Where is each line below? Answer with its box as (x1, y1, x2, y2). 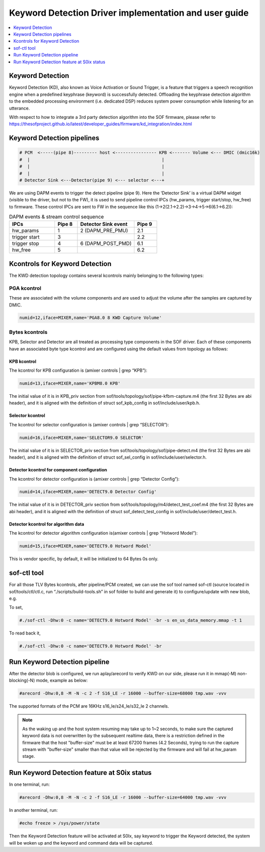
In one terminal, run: (9, 781, 50, 788)
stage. (22, 753, 35, 759)
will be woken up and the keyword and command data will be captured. (9, 840, 153, 846)
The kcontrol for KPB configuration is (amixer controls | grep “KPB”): (9, 367, 147, 373)
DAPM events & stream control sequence (9, 214, 104, 220)
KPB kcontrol (9, 358, 36, 364)
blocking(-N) (9, 678, 35, 684)
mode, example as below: (36, 678, 88, 684)
